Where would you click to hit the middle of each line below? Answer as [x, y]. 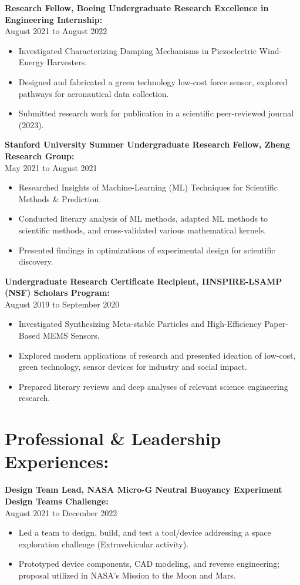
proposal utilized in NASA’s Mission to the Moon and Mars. [127, 575]
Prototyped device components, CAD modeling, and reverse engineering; [149, 564]
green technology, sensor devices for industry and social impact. [133, 367]
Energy [31, 62]
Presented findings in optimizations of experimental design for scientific [147, 250]
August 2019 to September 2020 [62, 304]
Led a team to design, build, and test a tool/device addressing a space [145, 532]
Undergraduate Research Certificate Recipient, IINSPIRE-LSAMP [144, 281]
